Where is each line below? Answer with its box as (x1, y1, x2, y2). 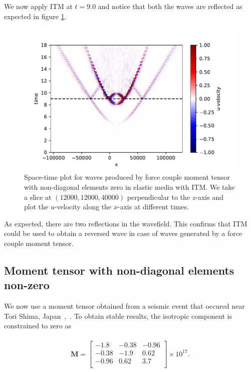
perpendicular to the (127, 191, 190, 202)
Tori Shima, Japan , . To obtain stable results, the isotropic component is (4, 310, 232, 321)
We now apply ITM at (4, 1, 73, 11)
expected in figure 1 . (4, 11, 67, 21)
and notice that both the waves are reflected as (98, 1, 242, 11)
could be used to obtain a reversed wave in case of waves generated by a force (4, 228, 242, 238)
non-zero (4, 277, 50, 293)
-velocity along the (54, 201, 112, 212)
